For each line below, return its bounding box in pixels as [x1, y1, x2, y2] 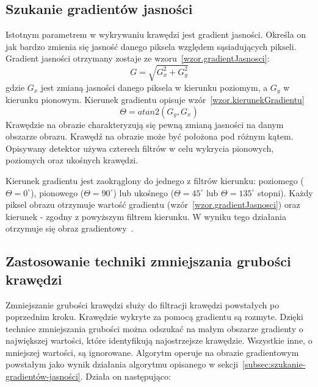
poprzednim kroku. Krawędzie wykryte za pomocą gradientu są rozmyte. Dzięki [5, 310, 303, 323]
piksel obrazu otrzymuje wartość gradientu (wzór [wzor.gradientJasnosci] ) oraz [5, 198, 300, 211]
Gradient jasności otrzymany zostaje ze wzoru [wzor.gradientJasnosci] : [5, 52, 270, 65]
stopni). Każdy [257, 186, 313, 199]
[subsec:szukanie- [242, 358, 306, 371]
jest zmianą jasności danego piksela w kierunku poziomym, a [40, 80, 268, 93]
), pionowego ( [31, 186, 84, 199]
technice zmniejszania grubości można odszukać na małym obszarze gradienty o [5, 322, 303, 335]
